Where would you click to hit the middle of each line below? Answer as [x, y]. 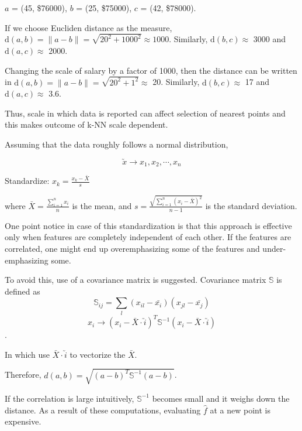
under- [274, 248]
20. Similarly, [176, 82]
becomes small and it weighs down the [221, 398]
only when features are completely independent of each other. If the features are [148, 237]
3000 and [270, 39]
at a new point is [240, 410]
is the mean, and [102, 205]
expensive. [23, 421]
